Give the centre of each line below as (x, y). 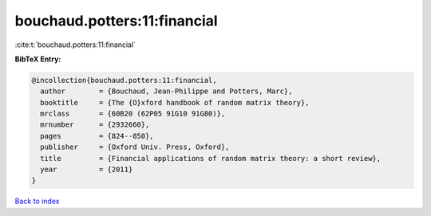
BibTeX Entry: (38, 59)
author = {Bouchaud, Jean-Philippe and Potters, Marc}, (166, 91)
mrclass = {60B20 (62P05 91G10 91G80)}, (133, 114)
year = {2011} (87, 170)
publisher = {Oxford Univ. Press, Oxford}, (135, 147)
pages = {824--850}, (97, 136)
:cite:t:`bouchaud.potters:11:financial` (75, 45)
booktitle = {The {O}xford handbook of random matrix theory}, (175, 102)
